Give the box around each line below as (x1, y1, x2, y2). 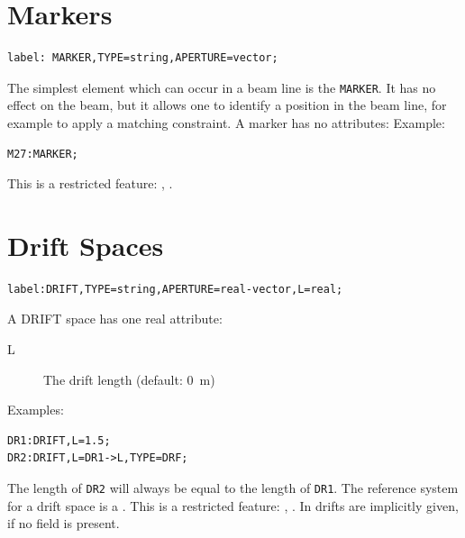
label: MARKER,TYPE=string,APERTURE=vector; (7, 51, 278, 65)
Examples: (7, 400, 64, 419)
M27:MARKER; (7, 147, 78, 160)
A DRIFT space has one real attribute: (7, 309, 223, 328)
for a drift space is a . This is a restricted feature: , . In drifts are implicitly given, (7, 496, 459, 515)
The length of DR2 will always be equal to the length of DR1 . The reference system (7, 479, 459, 497)
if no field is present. (7, 514, 120, 533)
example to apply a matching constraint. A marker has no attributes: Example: (7, 113, 445, 132)
